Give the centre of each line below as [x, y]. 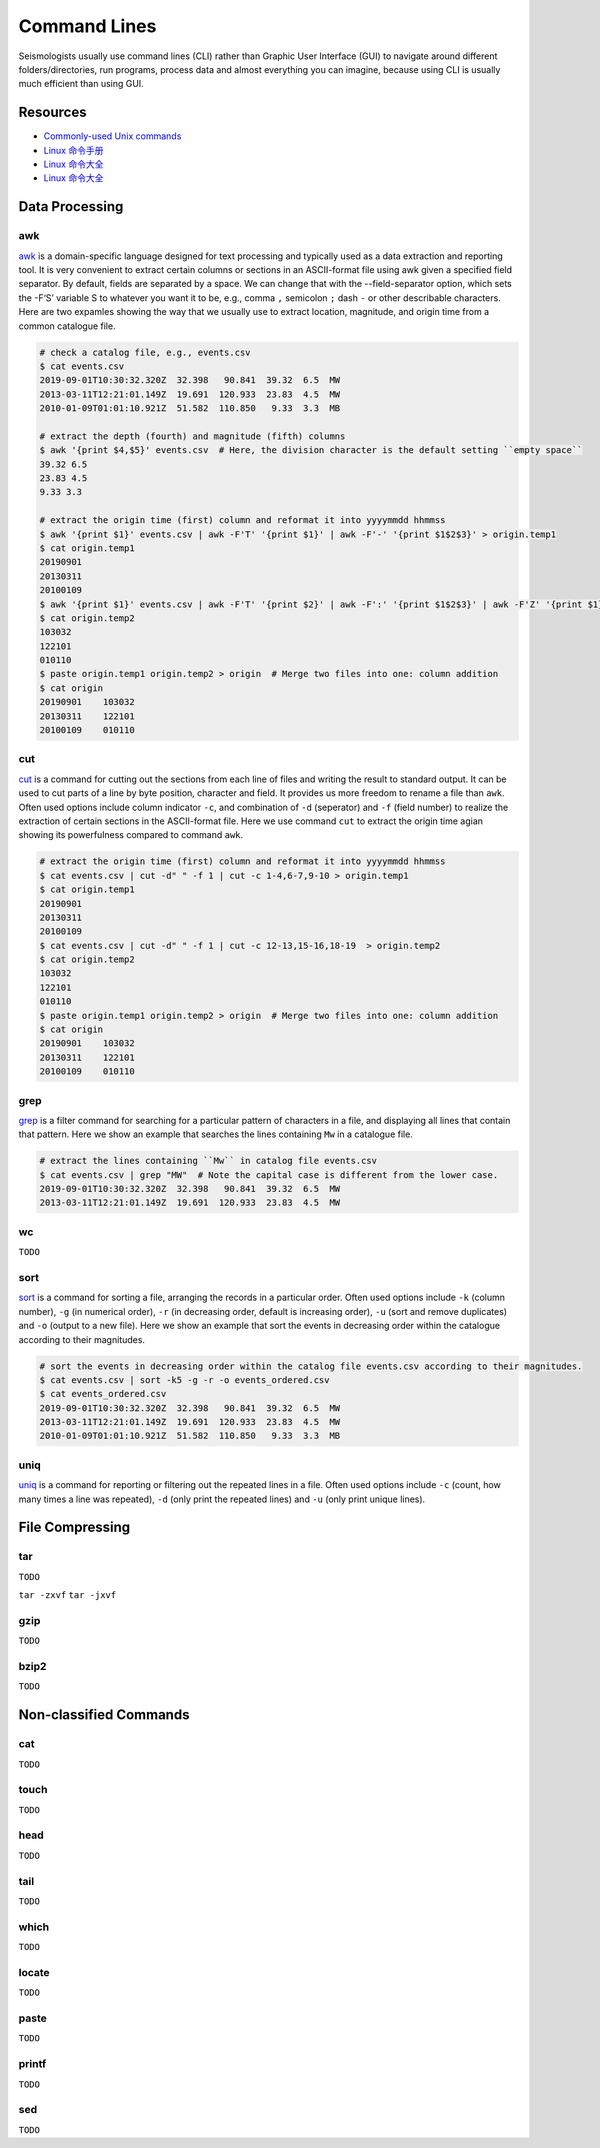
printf [32, 2064]
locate [34, 1972]
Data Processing [71, 206]
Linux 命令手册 [73, 150]
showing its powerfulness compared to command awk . [131, 835]
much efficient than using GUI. [81, 84]
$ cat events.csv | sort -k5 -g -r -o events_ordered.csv [184, 1379]
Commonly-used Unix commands [112, 136]
